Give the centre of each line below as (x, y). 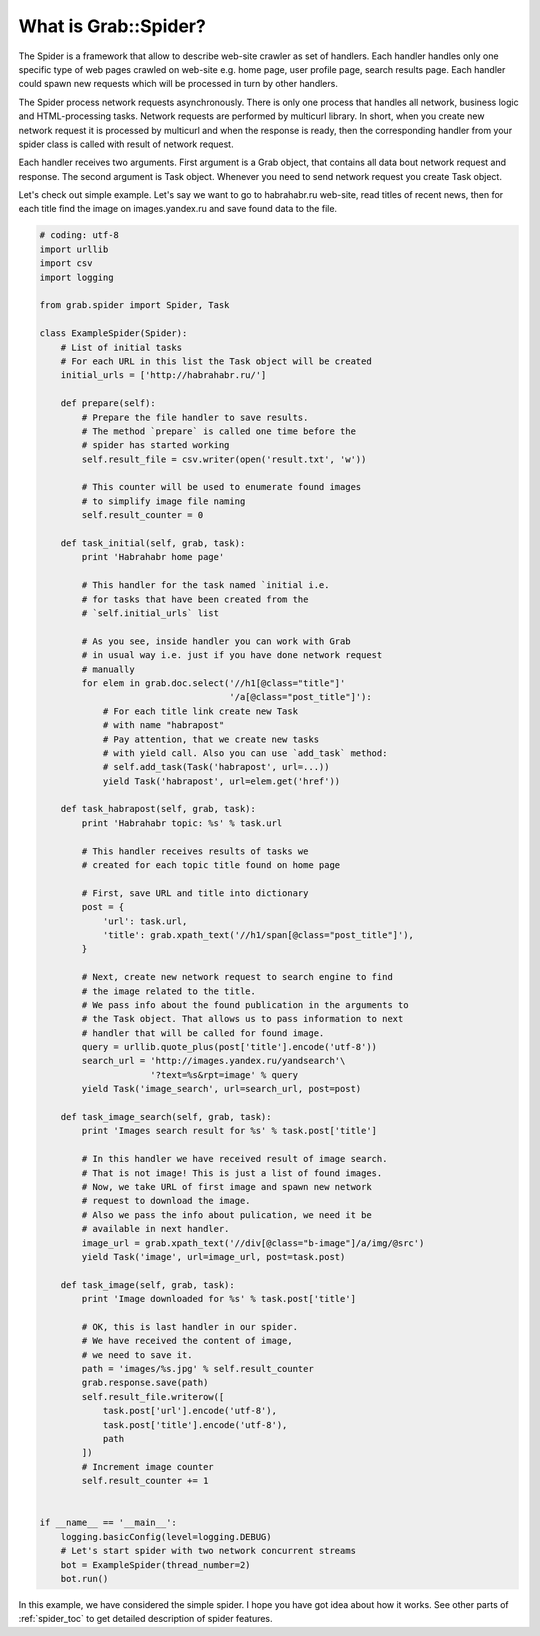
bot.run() (84, 1578)
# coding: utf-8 (79, 235)
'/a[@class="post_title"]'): (300, 697)
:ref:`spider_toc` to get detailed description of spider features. (146, 1619)
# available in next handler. (155, 1229)
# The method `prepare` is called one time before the (219, 431)
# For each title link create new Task (200, 711)
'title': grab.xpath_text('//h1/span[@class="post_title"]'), (258, 934)
